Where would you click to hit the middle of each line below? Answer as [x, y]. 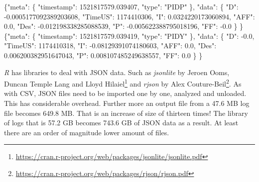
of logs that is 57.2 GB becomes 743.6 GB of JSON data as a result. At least [121, 123]
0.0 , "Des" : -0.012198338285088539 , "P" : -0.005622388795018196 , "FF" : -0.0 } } [124, 26]
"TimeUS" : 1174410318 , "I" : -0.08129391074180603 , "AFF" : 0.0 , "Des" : [110, 45]
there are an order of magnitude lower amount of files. [87, 132]
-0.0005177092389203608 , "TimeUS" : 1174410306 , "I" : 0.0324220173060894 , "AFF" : [129, 16]
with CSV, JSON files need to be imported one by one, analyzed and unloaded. [125, 93]
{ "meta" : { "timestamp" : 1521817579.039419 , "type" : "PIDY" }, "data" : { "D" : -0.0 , [129, 36]
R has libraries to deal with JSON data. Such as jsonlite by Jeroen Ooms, [117, 72]
